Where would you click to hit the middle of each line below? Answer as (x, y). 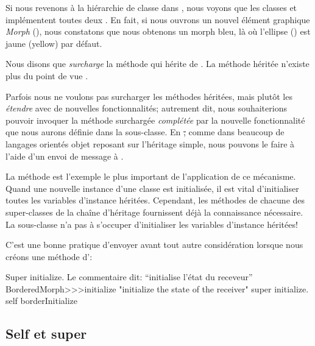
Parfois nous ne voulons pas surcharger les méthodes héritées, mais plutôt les (149, 96)
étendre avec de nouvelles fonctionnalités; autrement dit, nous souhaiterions (146, 108)
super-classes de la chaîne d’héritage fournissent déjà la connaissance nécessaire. (154, 212)
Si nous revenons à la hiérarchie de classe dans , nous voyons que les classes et (151, 7)
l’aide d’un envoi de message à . (65, 156)
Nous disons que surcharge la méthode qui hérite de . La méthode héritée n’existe (157, 64)
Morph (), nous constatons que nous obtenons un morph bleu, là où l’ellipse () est (158, 31)
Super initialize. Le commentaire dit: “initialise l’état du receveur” (129, 277)
